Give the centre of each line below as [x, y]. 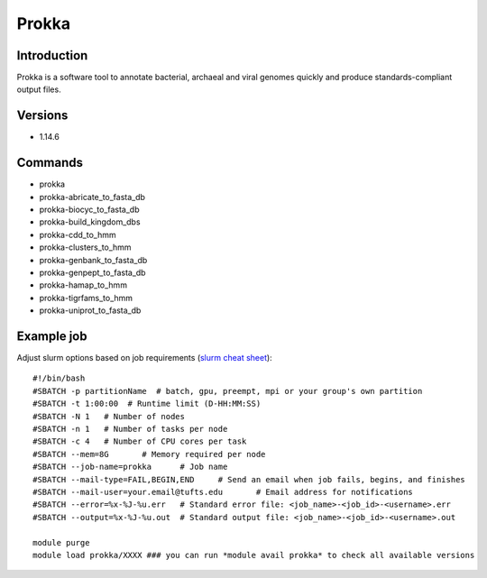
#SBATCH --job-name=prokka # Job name [130, 467]
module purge [61, 542]
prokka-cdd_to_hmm [78, 234]
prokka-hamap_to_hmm [83, 285]
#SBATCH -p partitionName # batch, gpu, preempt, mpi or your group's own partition [228, 391]
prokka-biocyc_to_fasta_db [89, 210]
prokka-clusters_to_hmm [85, 247]
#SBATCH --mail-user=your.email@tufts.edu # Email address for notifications [223, 492]
